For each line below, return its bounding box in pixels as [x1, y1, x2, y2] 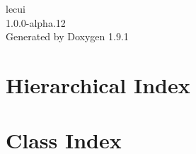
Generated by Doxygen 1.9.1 [6, 29, 129, 44]
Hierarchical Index [6, 70, 190, 99]
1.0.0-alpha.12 [6, 15, 66, 30]
